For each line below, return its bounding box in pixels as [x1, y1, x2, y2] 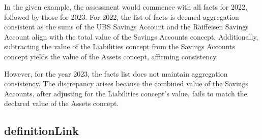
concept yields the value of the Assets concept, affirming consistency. [4, 51, 218, 61]
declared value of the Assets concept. [4, 98, 119, 109]
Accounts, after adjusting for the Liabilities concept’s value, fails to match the [4, 88, 247, 98]
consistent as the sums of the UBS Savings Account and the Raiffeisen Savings [4, 21, 249, 32]
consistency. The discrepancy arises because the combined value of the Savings [4, 78, 249, 89]
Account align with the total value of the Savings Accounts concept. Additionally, [4, 31, 258, 42]
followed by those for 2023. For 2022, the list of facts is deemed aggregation [4, 11, 239, 22]
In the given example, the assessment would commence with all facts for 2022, [4, 2, 247, 12]
